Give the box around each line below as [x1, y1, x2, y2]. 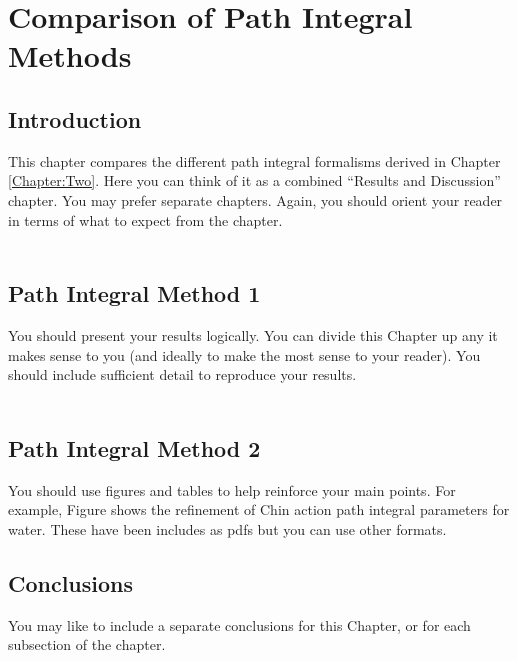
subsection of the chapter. [8, 634, 166, 655]
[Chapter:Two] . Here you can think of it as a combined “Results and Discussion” [8, 170, 501, 191]
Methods [8, 35, 132, 76]
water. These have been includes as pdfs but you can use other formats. [8, 518, 447, 539]
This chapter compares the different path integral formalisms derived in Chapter [8, 150, 501, 171]
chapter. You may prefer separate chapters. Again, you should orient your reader [8, 189, 503, 210]
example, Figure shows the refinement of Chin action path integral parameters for [8, 499, 510, 520]
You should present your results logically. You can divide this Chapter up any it [8, 324, 498, 345]
